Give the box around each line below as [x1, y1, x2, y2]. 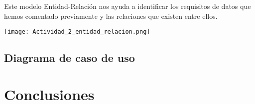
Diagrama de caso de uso [4, 50, 135, 65]
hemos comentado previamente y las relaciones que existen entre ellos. [4, 10, 218, 21]
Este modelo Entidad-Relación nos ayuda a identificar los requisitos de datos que [4, 1, 251, 11]
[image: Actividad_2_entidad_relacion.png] [4, 28, 150, 36]
